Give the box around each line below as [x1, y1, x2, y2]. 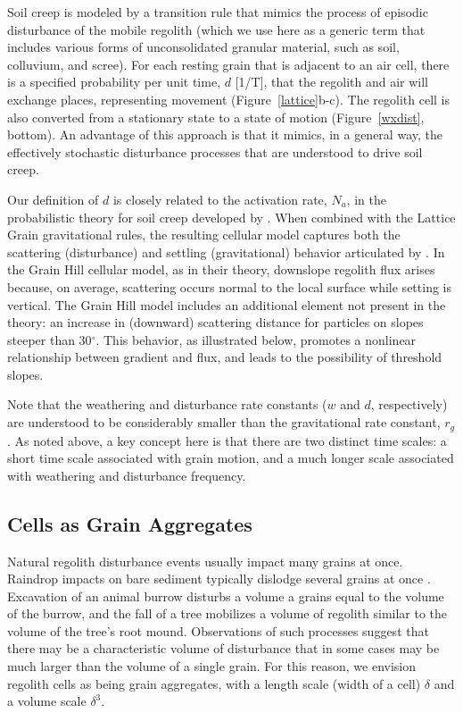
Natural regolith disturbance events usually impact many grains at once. [7, 551, 403, 570]
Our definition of [7, 189, 99, 208]
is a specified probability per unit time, [7, 72, 221, 91]
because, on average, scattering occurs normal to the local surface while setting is [7, 277, 451, 296]
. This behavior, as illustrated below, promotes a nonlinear [95, 330, 417, 348]
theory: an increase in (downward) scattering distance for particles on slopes [7, 313, 424, 331]
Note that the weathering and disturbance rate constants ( [7, 395, 327, 414]
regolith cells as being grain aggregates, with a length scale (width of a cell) [7, 674, 421, 692]
